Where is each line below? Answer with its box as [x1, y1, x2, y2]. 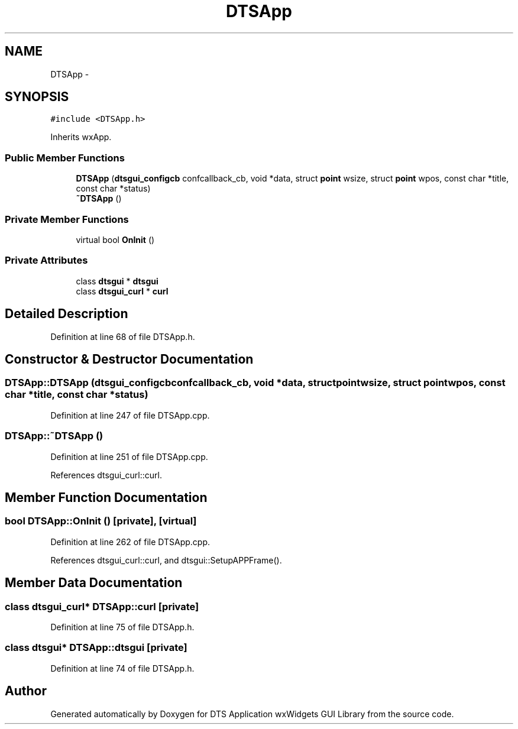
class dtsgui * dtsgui [76, 276, 158, 286]
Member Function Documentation [5, 490, 208, 505]
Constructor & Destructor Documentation [5, 351, 254, 367]
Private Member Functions [5, 213, 129, 225]
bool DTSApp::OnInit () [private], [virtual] [5, 515, 197, 527]
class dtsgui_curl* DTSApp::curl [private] [5, 600, 199, 613]
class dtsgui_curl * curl [76, 286, 169, 296]
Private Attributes [5, 254, 88, 267]
